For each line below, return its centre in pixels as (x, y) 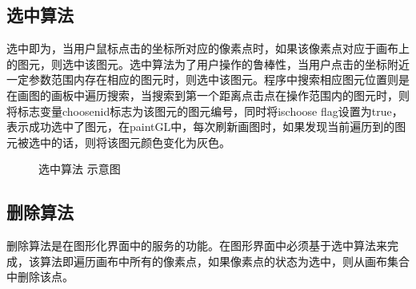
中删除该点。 (40, 277)
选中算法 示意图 (80, 169)
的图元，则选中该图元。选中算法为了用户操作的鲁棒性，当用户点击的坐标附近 (208, 63)
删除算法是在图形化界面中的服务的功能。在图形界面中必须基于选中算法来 (197, 245)
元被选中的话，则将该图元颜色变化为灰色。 (118, 142)
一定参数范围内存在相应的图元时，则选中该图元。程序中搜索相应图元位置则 (202, 79)
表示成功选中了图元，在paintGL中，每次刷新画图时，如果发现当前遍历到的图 (206, 127)
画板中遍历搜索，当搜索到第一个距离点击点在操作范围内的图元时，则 (230, 95)
